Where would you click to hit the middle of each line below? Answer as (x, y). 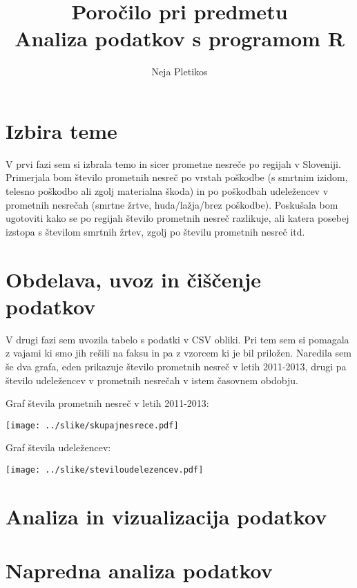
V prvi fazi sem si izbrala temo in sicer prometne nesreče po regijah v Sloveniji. (173, 163)
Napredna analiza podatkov (139, 570)
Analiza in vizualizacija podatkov (166, 516)
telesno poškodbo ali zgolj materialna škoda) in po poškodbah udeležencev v (167, 191)
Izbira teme (61, 130)
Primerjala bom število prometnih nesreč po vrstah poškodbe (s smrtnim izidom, (177, 177)
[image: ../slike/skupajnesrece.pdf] (92, 425)
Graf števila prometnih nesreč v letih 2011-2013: (107, 403)
